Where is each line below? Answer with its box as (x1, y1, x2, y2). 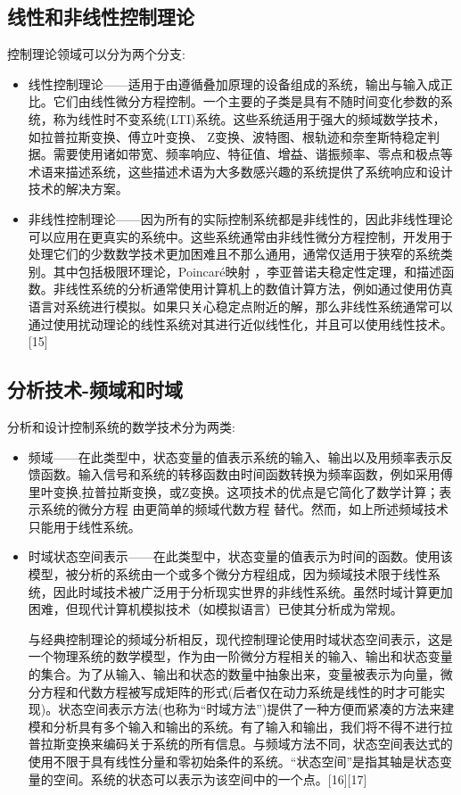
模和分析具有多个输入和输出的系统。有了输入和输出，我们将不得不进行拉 (28, 716, 453, 735)
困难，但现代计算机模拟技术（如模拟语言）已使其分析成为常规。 (28, 600, 403, 618)
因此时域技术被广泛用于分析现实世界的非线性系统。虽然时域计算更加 (53, 582, 453, 600)
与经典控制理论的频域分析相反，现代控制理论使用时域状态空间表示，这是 (28, 629, 453, 648)
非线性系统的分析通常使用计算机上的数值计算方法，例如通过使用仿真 (53, 279, 453, 298)
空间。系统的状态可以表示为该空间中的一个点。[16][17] (53, 769, 367, 788)
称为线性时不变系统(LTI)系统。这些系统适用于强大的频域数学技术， (53, 109, 446, 128)
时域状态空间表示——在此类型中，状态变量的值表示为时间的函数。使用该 (28, 547, 453, 566)
